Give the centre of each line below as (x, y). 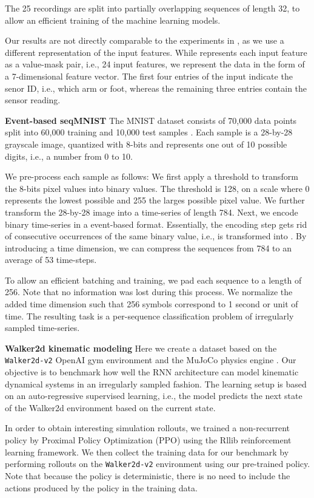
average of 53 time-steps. (51, 260)
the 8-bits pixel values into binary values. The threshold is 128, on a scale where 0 (157, 188)
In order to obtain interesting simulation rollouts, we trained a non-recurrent (147, 428)
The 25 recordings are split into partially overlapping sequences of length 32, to (152, 8)
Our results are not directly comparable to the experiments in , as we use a (145, 40)
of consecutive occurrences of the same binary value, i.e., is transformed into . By (156, 236)
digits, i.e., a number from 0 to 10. (69, 156)
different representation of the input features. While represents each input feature (156, 52)
